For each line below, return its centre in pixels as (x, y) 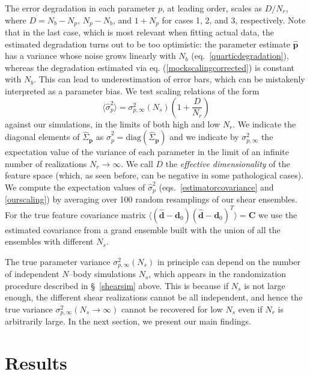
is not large (265, 285)
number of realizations (46, 163)
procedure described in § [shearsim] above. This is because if (117, 285)
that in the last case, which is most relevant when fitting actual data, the (139, 32)
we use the (278, 214)
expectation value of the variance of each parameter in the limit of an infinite (147, 152)
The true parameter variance (58, 261)
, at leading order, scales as (212, 8)
